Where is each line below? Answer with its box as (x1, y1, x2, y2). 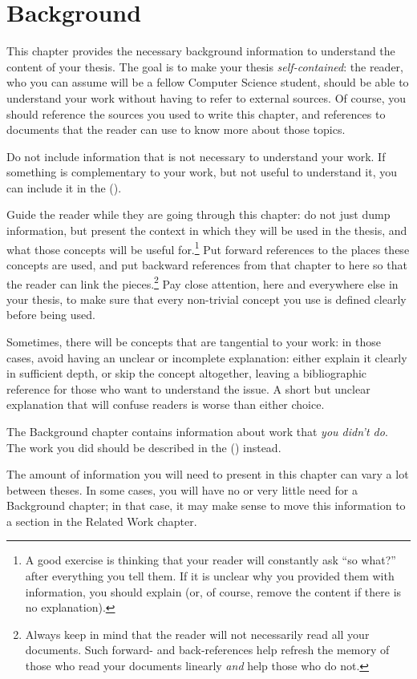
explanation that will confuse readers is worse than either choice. (6, 396, 325, 413)
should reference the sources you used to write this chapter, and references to (6, 105, 386, 122)
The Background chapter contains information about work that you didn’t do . (6, 422, 388, 439)
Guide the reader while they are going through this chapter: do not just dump (6, 206, 391, 223)
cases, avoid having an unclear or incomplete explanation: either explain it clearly (6, 349, 407, 366)
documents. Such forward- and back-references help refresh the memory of (25, 641, 390, 658)
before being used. (6, 306, 95, 323)
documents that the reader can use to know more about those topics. (6, 121, 346, 138)
